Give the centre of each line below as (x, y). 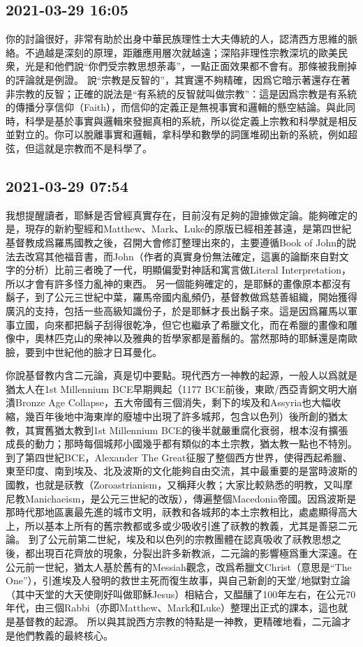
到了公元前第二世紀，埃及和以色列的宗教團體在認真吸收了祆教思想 (180, 539)
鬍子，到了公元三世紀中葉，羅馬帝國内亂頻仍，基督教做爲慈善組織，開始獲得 (181, 297)
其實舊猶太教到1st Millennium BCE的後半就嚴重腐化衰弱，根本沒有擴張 (186, 430)
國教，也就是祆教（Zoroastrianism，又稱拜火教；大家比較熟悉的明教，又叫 (175, 485)
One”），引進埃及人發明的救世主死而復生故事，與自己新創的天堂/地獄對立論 (178, 580)
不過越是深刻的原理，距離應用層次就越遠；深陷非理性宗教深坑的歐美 (181, 52)
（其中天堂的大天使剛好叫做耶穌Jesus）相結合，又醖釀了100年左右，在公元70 (181, 594)
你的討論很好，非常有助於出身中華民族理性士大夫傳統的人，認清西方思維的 (177, 39)
